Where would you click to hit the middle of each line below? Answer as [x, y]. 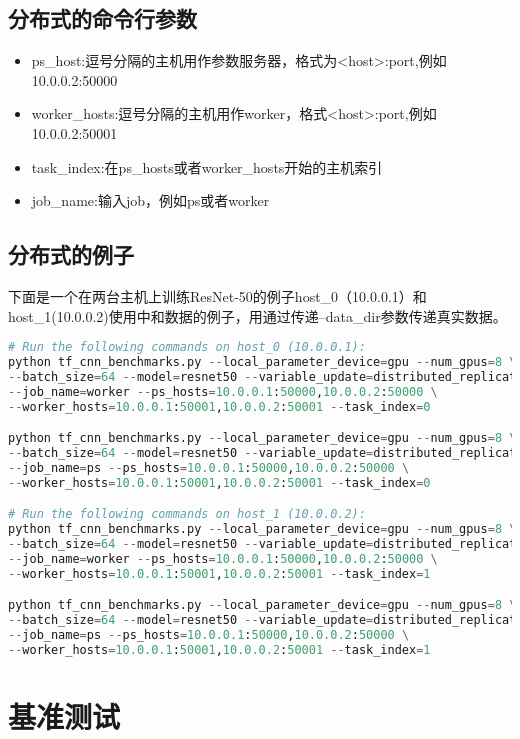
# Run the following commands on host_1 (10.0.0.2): [187, 514]
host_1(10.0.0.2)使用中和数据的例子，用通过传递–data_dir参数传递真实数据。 [257, 315]
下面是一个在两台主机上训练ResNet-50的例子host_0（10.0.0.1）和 [217, 295]
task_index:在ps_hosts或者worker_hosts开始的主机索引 [207, 166]
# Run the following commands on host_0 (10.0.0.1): [187, 347]
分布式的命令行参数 [102, 18]
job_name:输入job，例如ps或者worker [150, 200]
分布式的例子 [71, 254]
